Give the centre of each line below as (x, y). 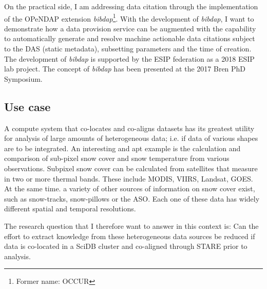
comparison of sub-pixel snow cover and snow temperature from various (117, 158)
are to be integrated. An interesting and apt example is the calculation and (122, 148)
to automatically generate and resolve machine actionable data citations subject (130, 38)
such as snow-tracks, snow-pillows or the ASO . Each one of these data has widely (132, 198)
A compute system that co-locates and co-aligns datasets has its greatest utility (129, 128)
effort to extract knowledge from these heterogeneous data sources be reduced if (130, 236)
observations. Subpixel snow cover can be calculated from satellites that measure (131, 168)
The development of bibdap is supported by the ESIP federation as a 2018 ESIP (129, 58)
